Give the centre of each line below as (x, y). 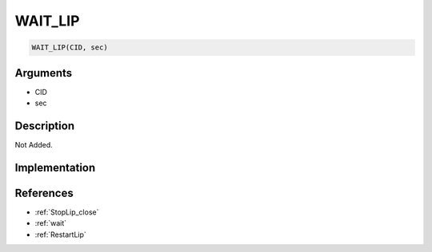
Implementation (55, 167)
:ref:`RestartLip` (61, 234)
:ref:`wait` (51, 223)
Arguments (44, 73)
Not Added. (34, 144)
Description (45, 126)
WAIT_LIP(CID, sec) (70, 47)
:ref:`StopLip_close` (67, 212)
